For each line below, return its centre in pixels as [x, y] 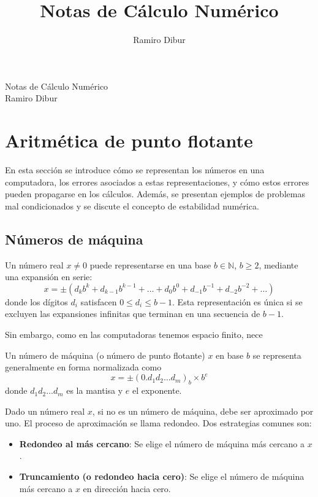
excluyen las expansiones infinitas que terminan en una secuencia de [133, 314]
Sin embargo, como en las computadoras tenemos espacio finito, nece [134, 334]
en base [230, 355]
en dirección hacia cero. [127, 488]
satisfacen [99, 301]
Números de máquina [74, 239]
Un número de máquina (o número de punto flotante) [105, 355]
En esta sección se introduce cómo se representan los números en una [135, 170]
